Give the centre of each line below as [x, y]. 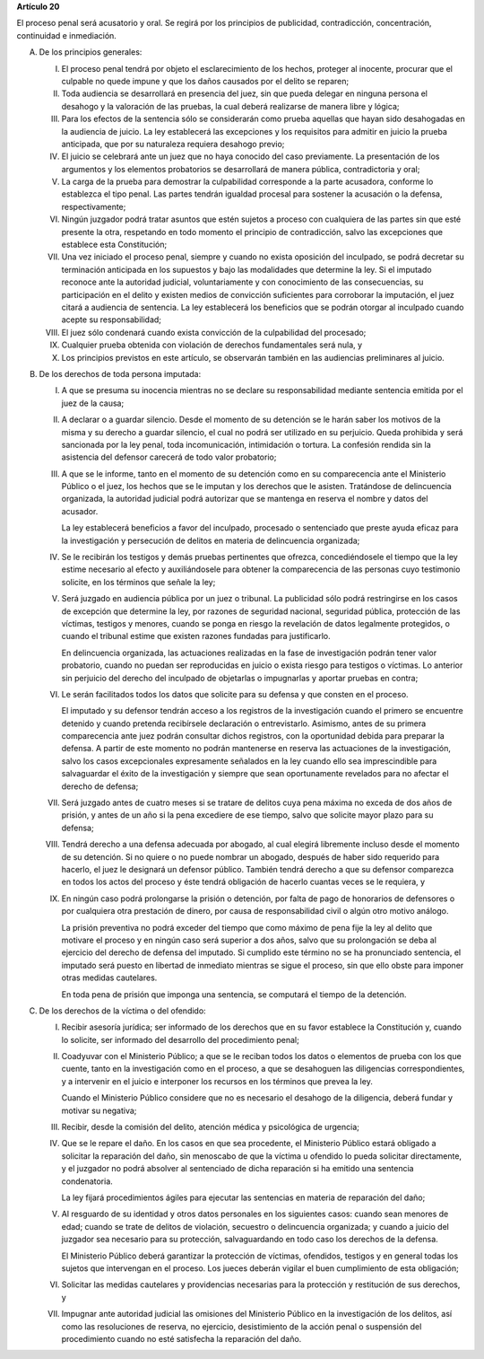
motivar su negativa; [99, 1110]
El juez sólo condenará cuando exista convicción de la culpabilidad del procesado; [214, 332]
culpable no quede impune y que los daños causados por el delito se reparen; [205, 81]
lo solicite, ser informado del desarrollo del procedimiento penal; [180, 1039]
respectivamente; [94, 206]
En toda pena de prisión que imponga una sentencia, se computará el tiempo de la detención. [234, 994]
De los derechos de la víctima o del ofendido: [122, 1011]
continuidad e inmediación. [66, 35]
